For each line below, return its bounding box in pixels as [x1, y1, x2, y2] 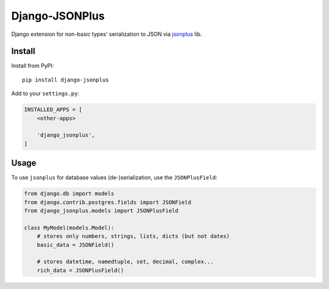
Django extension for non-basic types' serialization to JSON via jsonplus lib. [11, 30, 202, 38]
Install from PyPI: [11, 62, 54, 69]
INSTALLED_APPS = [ [24, 106, 82, 113]
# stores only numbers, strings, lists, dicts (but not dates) [37, 233, 230, 240]
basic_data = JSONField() [37, 241, 115, 248]
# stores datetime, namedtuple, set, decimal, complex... [37, 259, 214, 265]
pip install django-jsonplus [22, 76, 109, 83]
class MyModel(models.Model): [24, 224, 115, 231]
